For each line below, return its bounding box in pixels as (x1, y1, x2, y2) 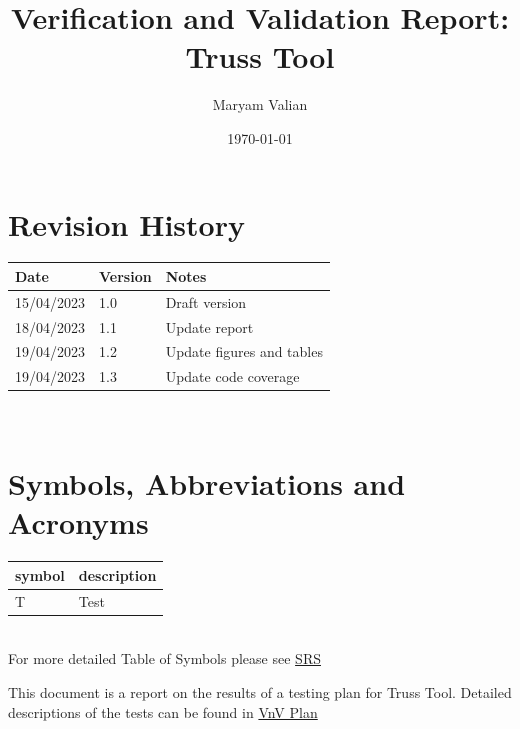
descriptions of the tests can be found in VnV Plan (8, 701, 318, 722)
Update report (165, 316, 254, 337)
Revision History (8, 203, 245, 244)
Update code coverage (165, 366, 300, 387)
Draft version (165, 291, 247, 312)
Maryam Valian (212, 94, 308, 115)
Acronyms (8, 502, 149, 543)
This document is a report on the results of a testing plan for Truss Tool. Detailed (8, 681, 512, 702)
